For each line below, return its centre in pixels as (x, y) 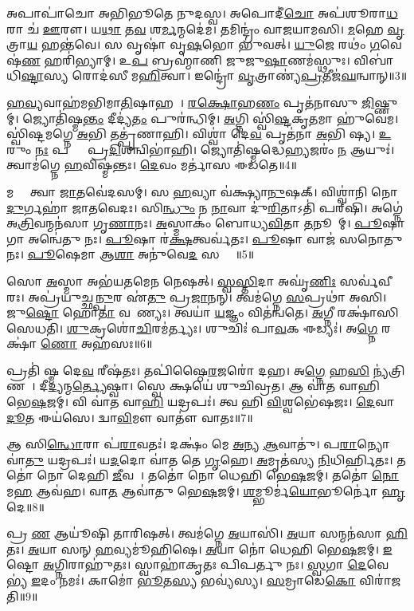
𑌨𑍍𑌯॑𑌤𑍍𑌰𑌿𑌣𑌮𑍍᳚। (389, 370)
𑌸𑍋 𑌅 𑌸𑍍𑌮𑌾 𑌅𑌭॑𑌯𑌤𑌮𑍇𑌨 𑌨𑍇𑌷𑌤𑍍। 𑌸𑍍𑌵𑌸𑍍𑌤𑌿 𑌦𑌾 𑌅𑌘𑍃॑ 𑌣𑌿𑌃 (171, 280)
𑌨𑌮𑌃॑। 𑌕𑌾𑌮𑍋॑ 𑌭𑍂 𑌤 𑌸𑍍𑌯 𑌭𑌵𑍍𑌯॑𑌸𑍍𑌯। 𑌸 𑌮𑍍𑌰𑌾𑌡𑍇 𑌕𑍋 (207, 580)
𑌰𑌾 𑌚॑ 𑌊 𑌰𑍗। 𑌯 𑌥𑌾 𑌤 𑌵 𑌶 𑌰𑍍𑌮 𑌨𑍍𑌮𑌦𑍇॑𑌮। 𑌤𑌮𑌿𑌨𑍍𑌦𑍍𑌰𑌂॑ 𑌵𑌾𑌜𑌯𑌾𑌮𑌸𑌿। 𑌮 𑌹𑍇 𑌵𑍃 (205, 28)
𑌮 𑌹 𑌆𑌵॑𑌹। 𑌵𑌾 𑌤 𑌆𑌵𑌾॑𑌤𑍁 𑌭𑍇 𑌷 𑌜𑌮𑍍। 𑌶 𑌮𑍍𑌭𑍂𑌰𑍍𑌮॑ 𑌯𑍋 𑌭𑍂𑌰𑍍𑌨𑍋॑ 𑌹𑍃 (206, 491)
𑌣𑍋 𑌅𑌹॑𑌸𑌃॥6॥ (96, 343)
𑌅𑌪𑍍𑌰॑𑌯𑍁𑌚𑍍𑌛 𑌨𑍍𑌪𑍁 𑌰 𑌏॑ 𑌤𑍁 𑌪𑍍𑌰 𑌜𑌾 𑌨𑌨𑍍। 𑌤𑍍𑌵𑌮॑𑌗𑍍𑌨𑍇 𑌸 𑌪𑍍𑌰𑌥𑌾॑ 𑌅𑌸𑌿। (207, 296)
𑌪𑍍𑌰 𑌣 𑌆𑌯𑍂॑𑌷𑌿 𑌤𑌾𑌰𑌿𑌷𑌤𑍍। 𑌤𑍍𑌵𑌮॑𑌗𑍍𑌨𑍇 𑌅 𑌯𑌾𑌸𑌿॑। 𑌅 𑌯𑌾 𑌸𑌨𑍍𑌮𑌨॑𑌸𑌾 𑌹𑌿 (207, 533)
